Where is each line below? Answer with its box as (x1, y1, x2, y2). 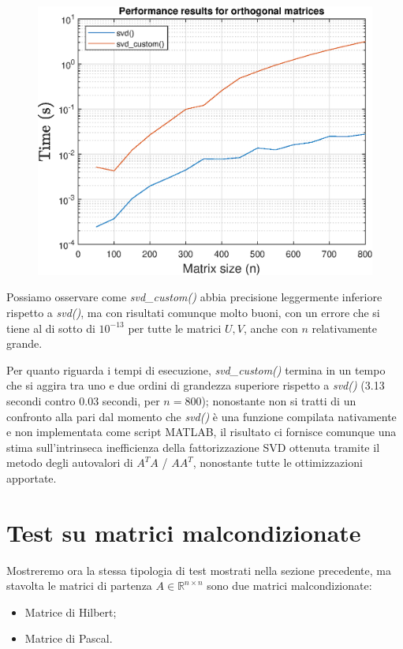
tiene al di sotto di (6, 319, 95, 336)
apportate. (6, 469, 57, 486)
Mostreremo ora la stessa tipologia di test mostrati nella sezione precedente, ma (6, 561, 391, 578)
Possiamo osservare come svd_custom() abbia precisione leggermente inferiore (6, 289, 382, 305)
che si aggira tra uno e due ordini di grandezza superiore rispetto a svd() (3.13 (6, 377, 385, 394)
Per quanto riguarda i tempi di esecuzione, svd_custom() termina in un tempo (6, 361, 386, 378)
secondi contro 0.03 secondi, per (6, 392, 160, 408)
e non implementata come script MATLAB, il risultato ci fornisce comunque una (6, 423, 397, 440)
